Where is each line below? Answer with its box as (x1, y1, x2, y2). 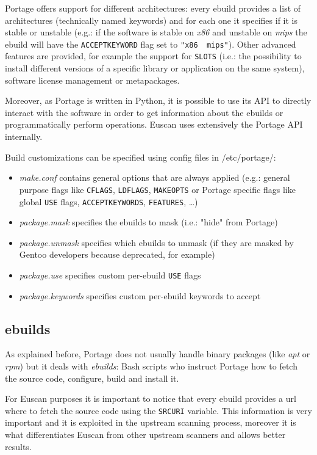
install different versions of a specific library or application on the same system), (5, 62, 305, 75)
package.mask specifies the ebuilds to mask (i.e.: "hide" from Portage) (19, 216, 278, 228)
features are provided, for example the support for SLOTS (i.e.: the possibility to (5, 49, 302, 62)
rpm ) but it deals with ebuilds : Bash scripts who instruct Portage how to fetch (5, 359, 297, 372)
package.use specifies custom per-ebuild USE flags (19, 268, 201, 281)
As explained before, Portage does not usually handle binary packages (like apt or (5, 348, 310, 360)
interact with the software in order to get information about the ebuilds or (5, 106, 283, 118)
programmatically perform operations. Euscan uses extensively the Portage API (5, 118, 303, 131)
